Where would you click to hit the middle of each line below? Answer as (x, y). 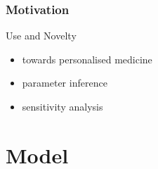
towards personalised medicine (87, 59)
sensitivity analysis (62, 106)
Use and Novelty (41, 36)
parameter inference (65, 83)
